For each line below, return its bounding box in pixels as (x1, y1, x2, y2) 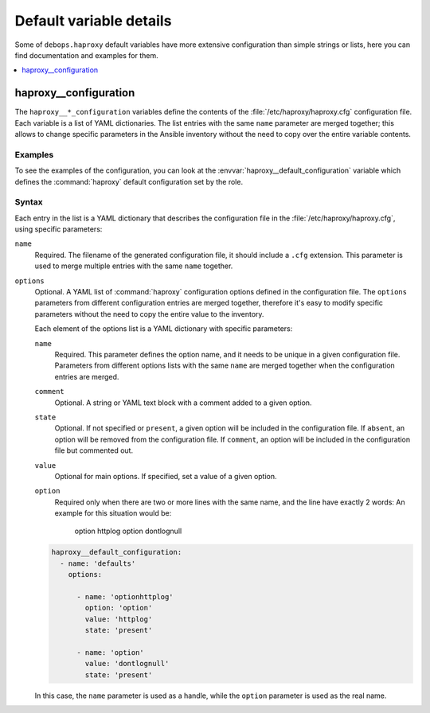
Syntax (14, 197, 43, 208)
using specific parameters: (14, 224, 103, 234)
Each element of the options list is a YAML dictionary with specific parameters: (34, 324, 293, 333)
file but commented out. (54, 446, 134, 455)
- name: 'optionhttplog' (76, 593, 174, 601)
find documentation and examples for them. (14, 50, 158, 60)
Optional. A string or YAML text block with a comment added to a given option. (54, 398, 312, 407)
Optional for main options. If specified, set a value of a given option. (54, 471, 278, 481)
